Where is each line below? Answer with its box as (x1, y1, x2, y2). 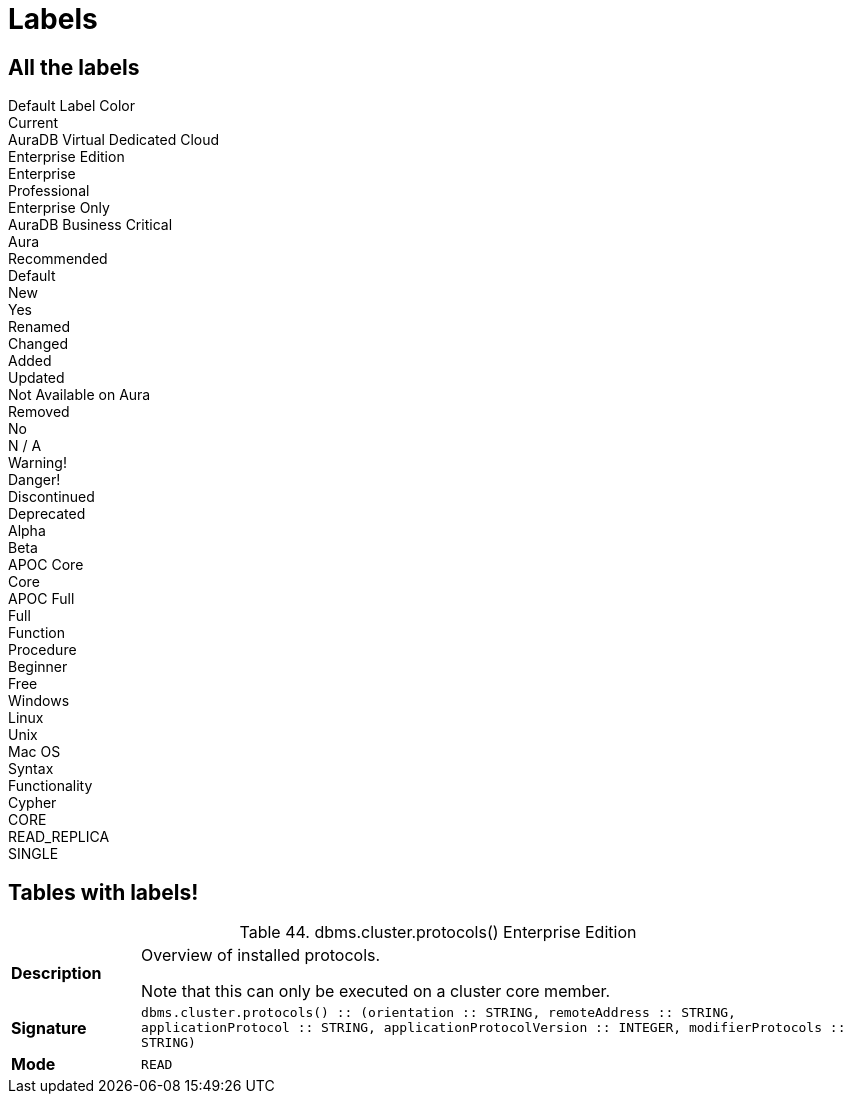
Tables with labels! (8, 879, 199, 905)
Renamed (8, 318, 71, 336)
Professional (8, 182, 90, 200)
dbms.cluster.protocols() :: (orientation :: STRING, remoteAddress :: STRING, (141, 1005, 736, 1021)
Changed (8, 335, 68, 353)
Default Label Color (8, 97, 135, 115)
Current (8, 114, 59, 132)
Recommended (8, 250, 108, 268)
